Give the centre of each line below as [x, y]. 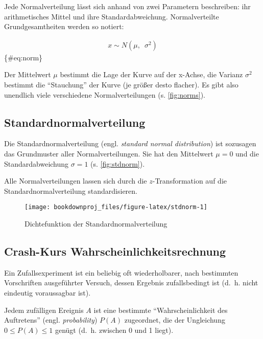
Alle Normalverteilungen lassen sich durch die [76, 181]
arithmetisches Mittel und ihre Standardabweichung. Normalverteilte [112, 16]
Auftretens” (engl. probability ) [51, 320]
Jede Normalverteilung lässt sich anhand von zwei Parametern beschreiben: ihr [127, 6]
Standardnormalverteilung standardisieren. [71, 190]
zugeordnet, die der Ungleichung [175, 320]
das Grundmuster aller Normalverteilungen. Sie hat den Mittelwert [109, 153]
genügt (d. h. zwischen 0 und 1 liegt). [114, 330]
